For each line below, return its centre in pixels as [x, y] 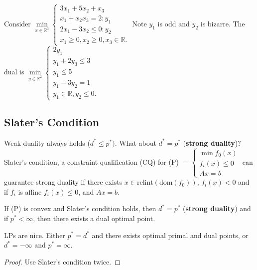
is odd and [174, 24]
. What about [135, 142]
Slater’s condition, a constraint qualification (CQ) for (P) [91, 161]
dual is [14, 72]
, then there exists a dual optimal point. [94, 218]
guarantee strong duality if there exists [63, 182]
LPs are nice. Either [35, 235]
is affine [30, 191]
